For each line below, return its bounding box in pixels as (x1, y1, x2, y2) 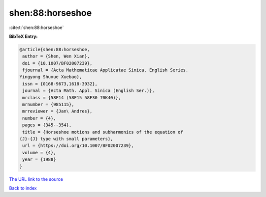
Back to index (9, 185, 37, 191)
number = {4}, (22, 115, 56, 121)
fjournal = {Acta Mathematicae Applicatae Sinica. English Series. (22, 67, 189, 73)
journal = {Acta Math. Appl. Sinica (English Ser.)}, (22, 88, 155, 93)
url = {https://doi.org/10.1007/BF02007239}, (22, 143, 134, 148)
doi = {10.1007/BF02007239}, (22, 60, 93, 66)
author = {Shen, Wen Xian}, (22, 54, 90, 59)
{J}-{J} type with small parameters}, (19, 136, 113, 141)
